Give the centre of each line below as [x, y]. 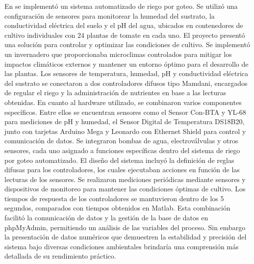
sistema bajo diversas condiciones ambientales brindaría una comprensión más [122, 246]
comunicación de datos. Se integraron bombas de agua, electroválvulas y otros [121, 141]
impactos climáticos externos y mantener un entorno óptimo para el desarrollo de [127, 64]
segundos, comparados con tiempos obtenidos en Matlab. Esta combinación [117, 208]
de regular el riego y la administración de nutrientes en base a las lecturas [115, 92]
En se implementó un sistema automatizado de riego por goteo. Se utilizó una [121, 6]
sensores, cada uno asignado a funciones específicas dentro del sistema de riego [122, 150]
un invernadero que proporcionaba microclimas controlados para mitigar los [118, 54]
